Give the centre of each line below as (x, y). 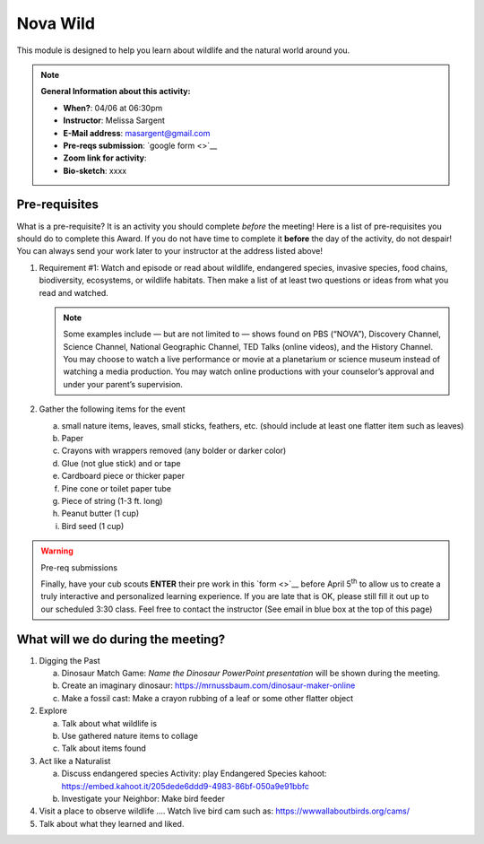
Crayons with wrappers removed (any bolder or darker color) (174, 451)
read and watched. (74, 292)
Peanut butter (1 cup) (100, 513)
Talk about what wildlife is (109, 723)
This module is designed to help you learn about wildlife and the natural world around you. (183, 50)
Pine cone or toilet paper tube (117, 488)
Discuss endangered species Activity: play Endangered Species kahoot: (194, 774)
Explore (53, 711)
